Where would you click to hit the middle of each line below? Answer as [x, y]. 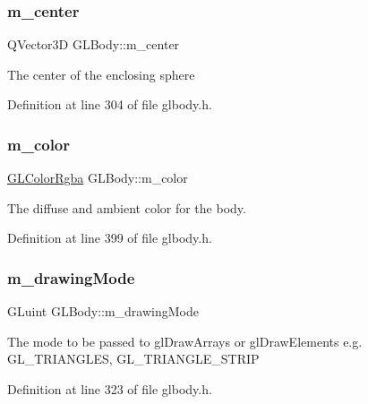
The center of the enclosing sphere [101, 74]
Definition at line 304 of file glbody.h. [110, 104]
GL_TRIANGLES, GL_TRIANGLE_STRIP [133, 359]
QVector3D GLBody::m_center [94, 44]
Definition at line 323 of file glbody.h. [110, 389]
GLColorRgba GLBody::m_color [98, 178]
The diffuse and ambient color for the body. [127, 207]
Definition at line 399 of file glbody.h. [110, 238]
